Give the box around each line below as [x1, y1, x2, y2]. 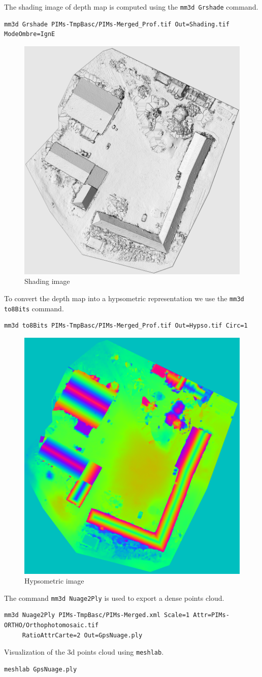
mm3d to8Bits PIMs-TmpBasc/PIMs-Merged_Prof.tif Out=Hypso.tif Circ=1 [4, 322, 248, 330]
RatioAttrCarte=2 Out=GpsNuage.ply [22, 631, 143, 639]
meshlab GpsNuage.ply [4, 665, 77, 673]
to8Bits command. [4, 303, 64, 313]
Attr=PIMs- [193, 611, 230, 619]
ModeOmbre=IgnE [4, 30, 55, 38]
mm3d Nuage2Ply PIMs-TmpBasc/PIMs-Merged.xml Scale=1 [4, 611, 190, 619]
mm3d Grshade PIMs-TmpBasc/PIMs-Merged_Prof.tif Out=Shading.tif [4, 20, 230, 28]
